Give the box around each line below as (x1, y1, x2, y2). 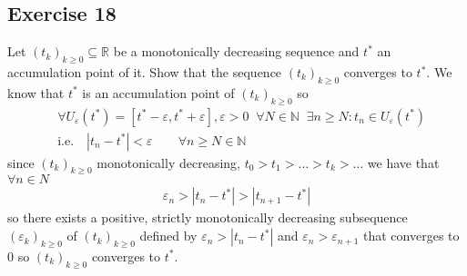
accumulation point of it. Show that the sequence (7, 63, 282, 81)
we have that (367, 153, 440, 172)
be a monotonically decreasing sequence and (113, 42, 360, 61)
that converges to (363, 226, 460, 245)
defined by (139, 226, 198, 245)
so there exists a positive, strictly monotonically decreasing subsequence (7, 208, 408, 227)
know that (7, 83, 65, 102)
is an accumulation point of (82, 83, 235, 102)
